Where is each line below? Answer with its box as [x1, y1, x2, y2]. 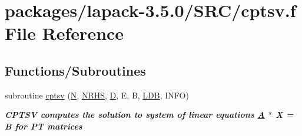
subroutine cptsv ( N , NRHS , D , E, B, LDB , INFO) [5, 89, 189, 101]
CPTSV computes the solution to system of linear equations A [5, 108, 265, 121]
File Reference [5, 21, 124, 45]
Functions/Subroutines [5, 61, 146, 79]
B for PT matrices [5, 120, 82, 132]
